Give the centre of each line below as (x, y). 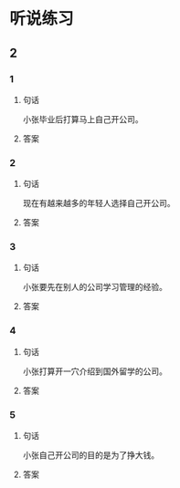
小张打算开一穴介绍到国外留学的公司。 (95, 371)
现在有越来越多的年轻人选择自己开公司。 (99, 203)
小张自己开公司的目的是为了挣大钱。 (91, 455)
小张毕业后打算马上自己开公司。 (83, 119)
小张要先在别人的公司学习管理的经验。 (95, 287)
